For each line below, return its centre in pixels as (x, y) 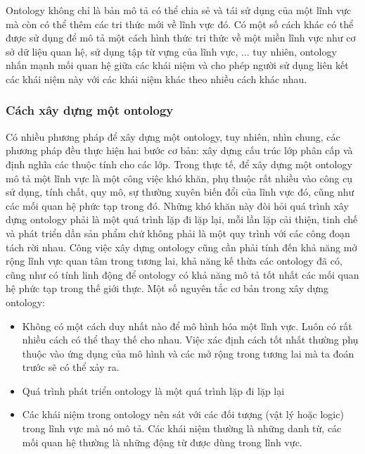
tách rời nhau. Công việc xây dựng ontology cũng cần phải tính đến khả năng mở (181, 247)
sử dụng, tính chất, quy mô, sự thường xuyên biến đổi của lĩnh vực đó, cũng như (180, 192)
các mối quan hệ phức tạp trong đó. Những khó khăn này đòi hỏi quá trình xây (177, 205)
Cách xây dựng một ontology (90, 110)
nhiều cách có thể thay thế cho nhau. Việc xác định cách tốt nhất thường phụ (190, 340)
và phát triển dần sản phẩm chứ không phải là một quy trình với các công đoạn (178, 233)
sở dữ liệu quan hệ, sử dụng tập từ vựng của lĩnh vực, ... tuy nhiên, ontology (171, 51)
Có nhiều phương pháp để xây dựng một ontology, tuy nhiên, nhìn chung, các (173, 136)
